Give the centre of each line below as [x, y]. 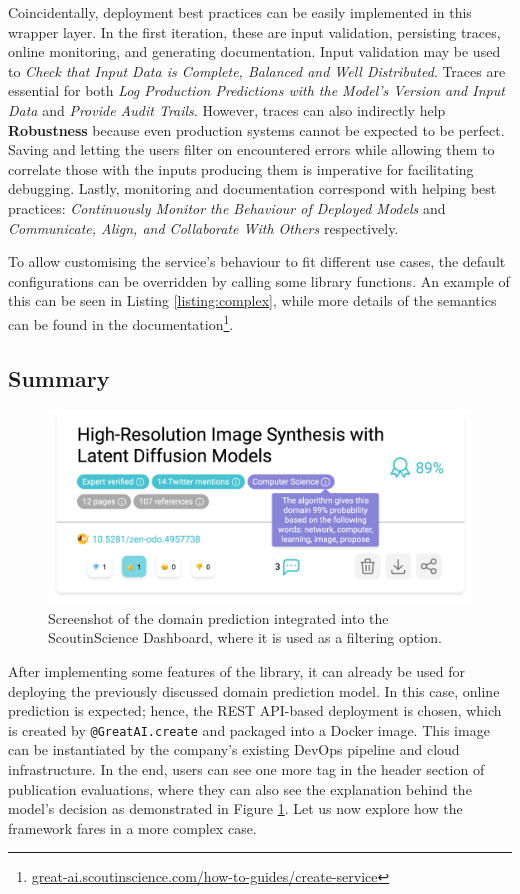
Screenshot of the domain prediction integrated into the [218, 617]
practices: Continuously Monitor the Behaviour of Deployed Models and [227, 207]
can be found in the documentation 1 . [121, 322]
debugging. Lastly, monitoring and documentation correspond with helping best [252, 188]
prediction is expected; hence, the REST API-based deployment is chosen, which [255, 710]
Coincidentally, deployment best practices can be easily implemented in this [240, 12]
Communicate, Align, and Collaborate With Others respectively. [203, 227]
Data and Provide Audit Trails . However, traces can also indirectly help [227, 109]
